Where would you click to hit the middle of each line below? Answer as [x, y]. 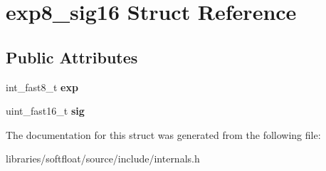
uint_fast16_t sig [45, 111]
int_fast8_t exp [42, 87]
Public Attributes [72, 57]
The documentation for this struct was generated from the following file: [163, 134]
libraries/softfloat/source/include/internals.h [103, 159]
